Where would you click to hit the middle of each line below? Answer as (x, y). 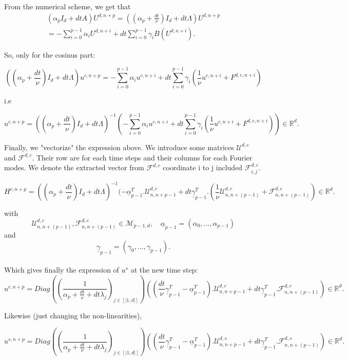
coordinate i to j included (203, 167)
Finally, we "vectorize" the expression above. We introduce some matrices (119, 147)
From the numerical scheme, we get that (67, 6)
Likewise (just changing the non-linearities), (73, 315)
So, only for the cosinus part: (50, 54)
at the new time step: (164, 270)
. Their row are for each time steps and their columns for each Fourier (142, 157)
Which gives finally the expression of (62, 270)
